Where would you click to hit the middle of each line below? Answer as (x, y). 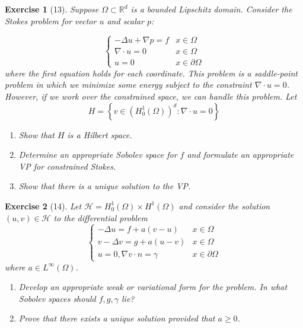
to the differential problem (101, 217)
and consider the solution (224, 206)
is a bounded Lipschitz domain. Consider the (211, 9)
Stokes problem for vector (51, 20)
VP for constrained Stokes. (67, 166)
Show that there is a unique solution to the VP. (105, 186)
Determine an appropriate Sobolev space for (98, 155)
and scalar (125, 20)
